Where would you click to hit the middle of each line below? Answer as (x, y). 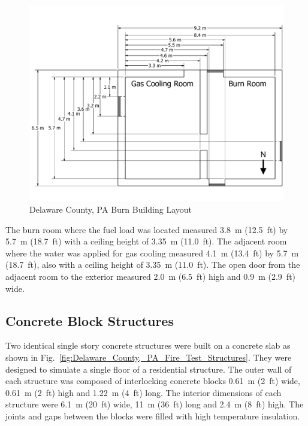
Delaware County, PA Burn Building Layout (111, 209)
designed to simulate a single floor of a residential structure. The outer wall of (149, 369)
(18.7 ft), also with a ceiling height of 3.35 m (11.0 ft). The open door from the (153, 265)
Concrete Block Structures (90, 320)
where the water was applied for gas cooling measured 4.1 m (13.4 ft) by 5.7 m (152, 253)
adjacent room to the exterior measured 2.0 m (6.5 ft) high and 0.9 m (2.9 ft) (151, 277)
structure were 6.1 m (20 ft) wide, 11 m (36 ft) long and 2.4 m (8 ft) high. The (155, 404)
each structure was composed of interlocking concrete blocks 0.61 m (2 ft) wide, (153, 381)
